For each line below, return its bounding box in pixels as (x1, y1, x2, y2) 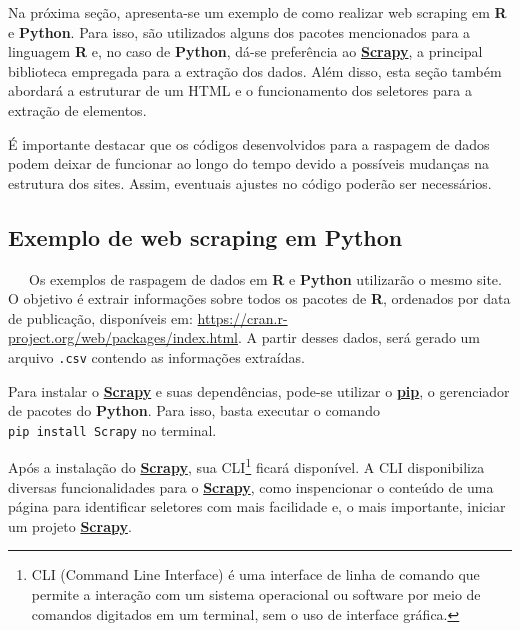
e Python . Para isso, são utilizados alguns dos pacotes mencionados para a (8, 21, 471, 42)
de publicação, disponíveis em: (8, 307, 193, 328)
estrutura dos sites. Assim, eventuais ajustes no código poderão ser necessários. (8, 172, 492, 193)
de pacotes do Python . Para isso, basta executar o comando (8, 400, 380, 421)
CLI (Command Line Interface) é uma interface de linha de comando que (31, 564, 480, 585)
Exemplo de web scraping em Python (8, 221, 403, 252)
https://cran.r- (197, 307, 288, 328)
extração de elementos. (8, 99, 147, 120)
